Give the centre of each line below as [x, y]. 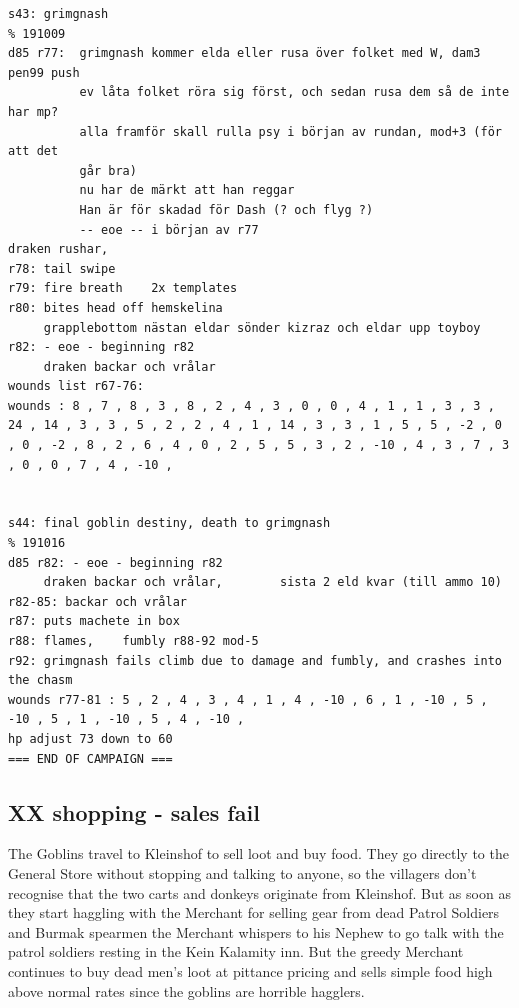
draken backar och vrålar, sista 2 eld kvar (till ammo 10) [272, 582]
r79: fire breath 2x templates [123, 288]
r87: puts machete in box [94, 621]
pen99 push [44, 72]
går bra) [108, 170]
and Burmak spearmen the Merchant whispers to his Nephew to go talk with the [256, 931]
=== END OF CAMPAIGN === [90, 758]
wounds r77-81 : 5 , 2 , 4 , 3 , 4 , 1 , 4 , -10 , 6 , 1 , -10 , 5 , [248, 699]
